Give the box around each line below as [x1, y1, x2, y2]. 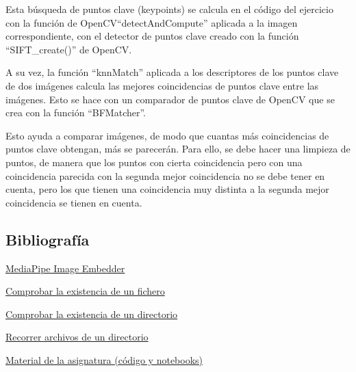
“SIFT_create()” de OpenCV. [5, 42, 132, 56]
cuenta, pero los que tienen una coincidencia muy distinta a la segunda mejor [5, 182, 329, 196]
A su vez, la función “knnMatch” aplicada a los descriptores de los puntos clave [5, 65, 339, 79]
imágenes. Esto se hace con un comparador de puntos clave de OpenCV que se [5, 92, 335, 106]
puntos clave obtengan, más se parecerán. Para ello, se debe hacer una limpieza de [5, 142, 351, 156]
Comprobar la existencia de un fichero [5, 284, 165, 298]
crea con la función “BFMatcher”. [5, 105, 147, 120]
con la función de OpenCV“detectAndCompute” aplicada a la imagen [5, 15, 298, 29]
